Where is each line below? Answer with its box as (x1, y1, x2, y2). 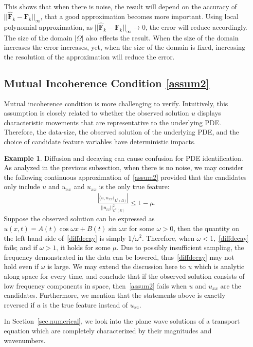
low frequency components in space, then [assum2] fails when (4, 280, 187, 290)
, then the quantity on (173, 223, 239, 233)
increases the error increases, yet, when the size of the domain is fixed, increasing (4, 42, 246, 52)
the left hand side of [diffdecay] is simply (4, 232, 126, 243)
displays (197, 108, 221, 118)
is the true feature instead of (43, 299, 128, 309)
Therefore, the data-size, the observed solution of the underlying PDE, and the (4, 127, 239, 137)
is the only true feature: (99, 181, 170, 192)
